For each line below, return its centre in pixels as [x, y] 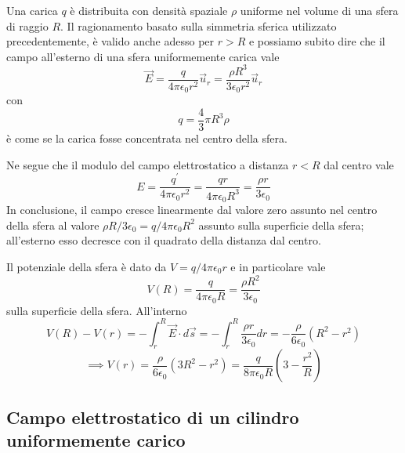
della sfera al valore [53, 225]
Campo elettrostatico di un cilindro [153, 417]
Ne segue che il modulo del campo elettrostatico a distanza [148, 164]
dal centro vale [359, 164]
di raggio [27, 25]
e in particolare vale [278, 266]
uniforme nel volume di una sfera [319, 10]
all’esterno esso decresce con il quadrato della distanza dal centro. [164, 240]
